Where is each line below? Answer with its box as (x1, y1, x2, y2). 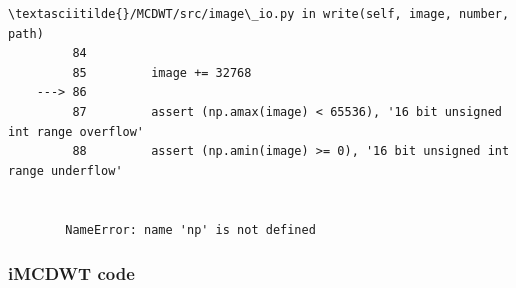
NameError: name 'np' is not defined (65, 222, 316, 237)
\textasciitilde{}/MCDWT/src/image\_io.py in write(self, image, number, (8, 7, 510, 21)
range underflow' (8, 163, 123, 178)
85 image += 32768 (72, 65, 252, 80)
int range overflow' (8, 124, 145, 139)
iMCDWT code (8, 261, 135, 286)
